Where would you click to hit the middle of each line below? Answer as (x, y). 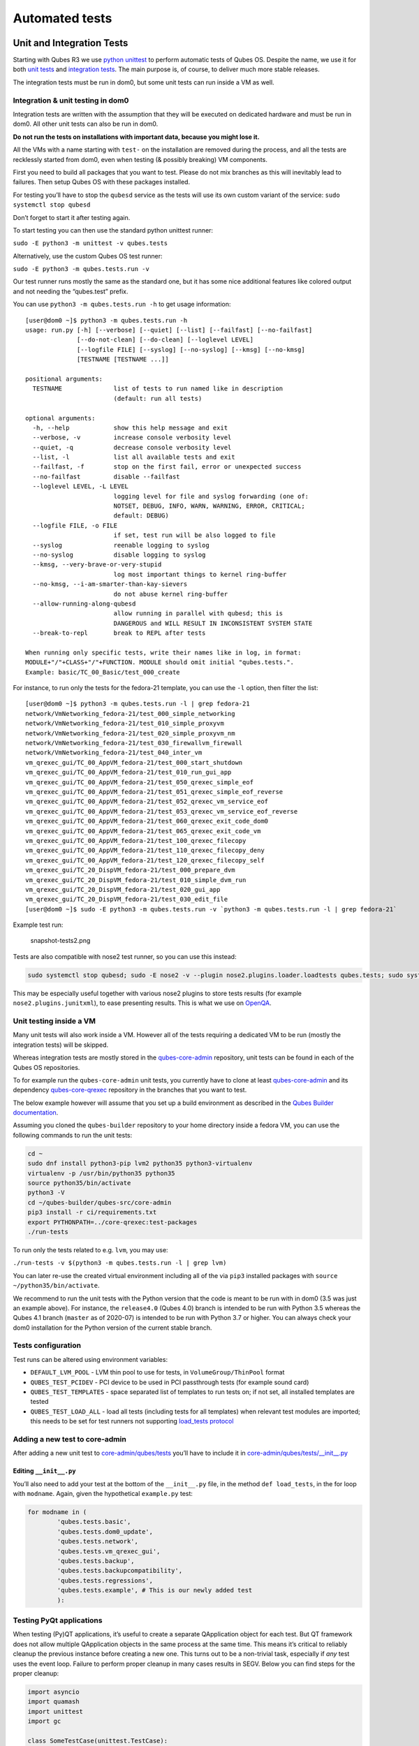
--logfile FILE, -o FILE (75, 525)
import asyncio (53, 1692)
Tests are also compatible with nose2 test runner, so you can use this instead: (125, 956)
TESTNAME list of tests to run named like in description (158, 389)
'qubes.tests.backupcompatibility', (120, 1571)
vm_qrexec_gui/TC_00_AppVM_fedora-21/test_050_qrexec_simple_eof (140, 782)
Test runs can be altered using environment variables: (90, 1359)
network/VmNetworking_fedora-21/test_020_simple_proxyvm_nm (130, 733)
